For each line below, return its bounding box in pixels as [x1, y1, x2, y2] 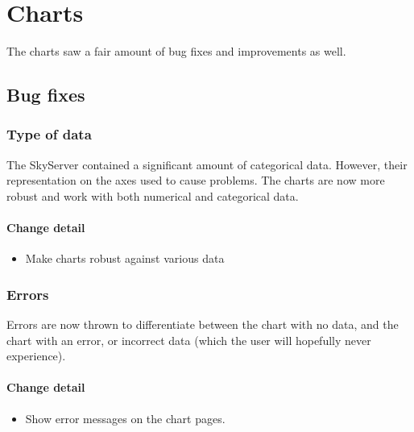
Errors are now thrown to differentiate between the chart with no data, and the [6, 316, 399, 333]
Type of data [6, 124, 92, 144]
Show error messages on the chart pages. [25, 409, 226, 426]
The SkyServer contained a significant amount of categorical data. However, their [6, 156, 408, 172]
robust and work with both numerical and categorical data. [6, 187, 299, 204]
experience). [6, 347, 66, 364]
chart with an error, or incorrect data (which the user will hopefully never [6, 331, 371, 348]
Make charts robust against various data [25, 250, 225, 267]
